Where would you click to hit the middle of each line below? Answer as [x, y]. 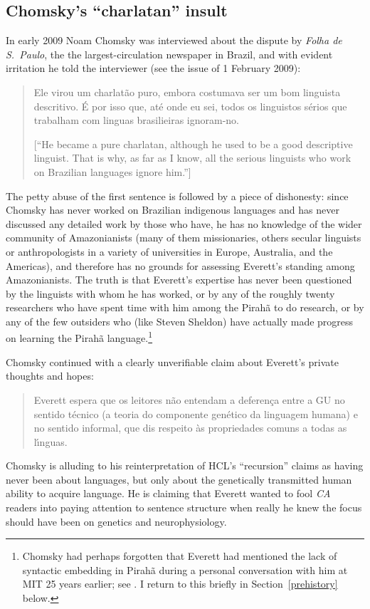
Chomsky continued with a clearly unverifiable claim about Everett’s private [172, 361]
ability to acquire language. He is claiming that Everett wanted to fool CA [168, 493]
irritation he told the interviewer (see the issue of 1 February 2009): [153, 68]
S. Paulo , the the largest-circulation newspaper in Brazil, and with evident [169, 54]
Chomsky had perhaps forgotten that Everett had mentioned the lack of [180, 556]
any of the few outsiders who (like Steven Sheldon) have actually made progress [180, 321]
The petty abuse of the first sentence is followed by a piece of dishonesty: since [177, 196]
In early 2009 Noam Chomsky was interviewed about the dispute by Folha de [174, 40]
